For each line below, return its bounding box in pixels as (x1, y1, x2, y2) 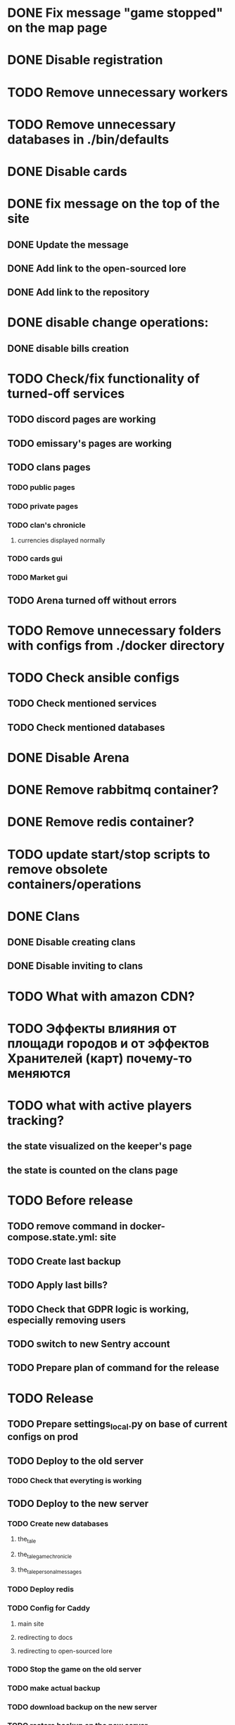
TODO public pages (7, 483, 75, 492)
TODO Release (7, 1390, 94, 1406)
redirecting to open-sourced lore (17, 1646, 113, 1655)
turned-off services (7, 386, 125, 402)
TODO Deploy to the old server (7, 1455, 144, 1467)
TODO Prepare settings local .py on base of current (7, 1418, 228, 1432)
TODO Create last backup (7, 1255, 122, 1267)
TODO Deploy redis (7, 1584, 74, 1594)
